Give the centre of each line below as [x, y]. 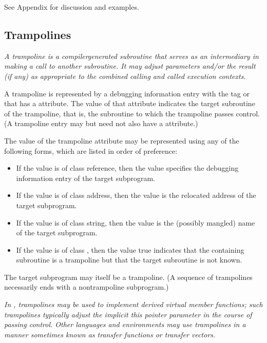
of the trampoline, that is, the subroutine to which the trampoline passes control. [132, 113]
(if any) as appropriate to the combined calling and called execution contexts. [125, 76]
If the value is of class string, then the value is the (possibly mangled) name [136, 222]
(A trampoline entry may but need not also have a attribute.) [101, 123]
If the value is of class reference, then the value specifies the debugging [127, 168]
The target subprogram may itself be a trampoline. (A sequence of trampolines [128, 277]
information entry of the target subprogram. [85, 178]
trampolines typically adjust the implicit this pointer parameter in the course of [128, 314]
